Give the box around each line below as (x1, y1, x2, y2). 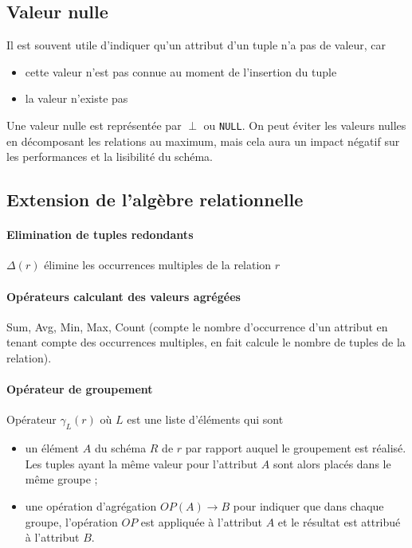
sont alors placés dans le (273, 455, 391, 472)
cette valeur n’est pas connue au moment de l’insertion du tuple (25, 63, 337, 80)
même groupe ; (25, 471, 98, 487)
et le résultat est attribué (277, 513, 401, 530)
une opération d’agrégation (25, 497, 157, 514)
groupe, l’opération (25, 513, 118, 530)
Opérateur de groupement (6, 381, 153, 397)
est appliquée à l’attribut (140, 513, 263, 530)
